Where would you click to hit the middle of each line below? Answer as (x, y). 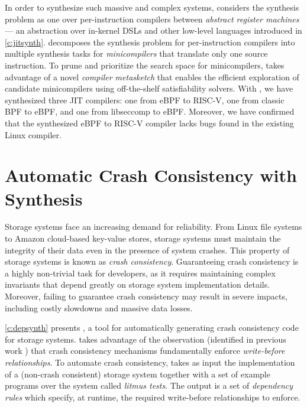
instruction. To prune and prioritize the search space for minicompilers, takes (145, 65)
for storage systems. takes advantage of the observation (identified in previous (146, 339)
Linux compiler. (33, 134)
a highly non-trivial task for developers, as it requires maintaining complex (140, 273)
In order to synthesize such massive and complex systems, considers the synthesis (152, 7)
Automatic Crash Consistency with (151, 175)
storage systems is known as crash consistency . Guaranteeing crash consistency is (152, 261)
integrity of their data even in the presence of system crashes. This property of (147, 250)
